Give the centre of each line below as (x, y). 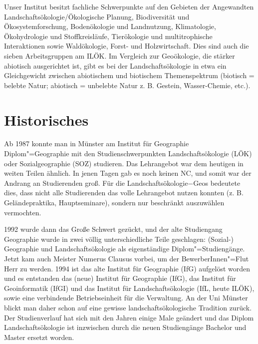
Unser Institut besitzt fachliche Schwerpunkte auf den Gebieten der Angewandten (129, 7)
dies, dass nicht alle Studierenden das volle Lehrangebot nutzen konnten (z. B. (124, 193)
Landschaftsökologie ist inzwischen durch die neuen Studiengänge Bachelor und (125, 327)
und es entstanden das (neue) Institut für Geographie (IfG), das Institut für (120, 278)
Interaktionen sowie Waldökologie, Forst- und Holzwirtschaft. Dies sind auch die (127, 46)
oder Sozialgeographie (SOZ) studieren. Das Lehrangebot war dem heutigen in (124, 163)
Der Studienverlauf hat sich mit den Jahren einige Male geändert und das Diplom (129, 317)
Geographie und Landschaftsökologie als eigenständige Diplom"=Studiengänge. (125, 249)
